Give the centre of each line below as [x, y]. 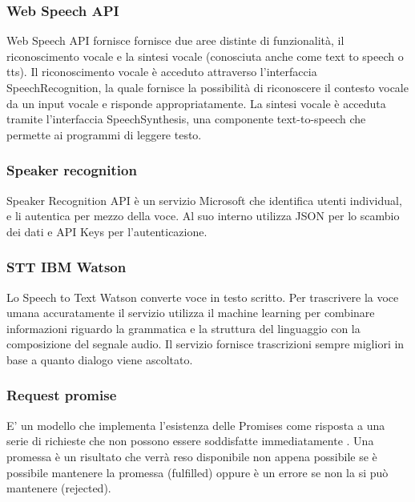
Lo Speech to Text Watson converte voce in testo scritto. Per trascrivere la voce [203, 297]
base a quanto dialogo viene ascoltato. [100, 359]
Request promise [62, 395]
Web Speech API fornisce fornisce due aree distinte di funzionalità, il [175, 40]
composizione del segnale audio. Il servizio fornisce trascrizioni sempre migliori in [205, 344]
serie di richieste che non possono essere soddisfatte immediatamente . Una [190, 441]
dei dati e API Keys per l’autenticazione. [107, 231]
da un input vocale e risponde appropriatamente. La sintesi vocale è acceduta [196, 103]
